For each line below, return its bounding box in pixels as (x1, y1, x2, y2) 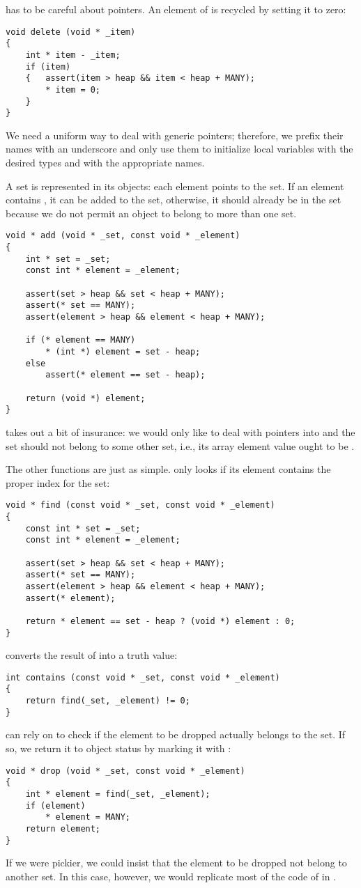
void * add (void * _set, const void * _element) (6, 231, 240, 241)
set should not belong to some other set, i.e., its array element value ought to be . (6, 438, 355, 453)
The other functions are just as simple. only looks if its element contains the (6, 462, 331, 476)
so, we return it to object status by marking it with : (6, 740, 231, 755)
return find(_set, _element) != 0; (25, 696, 190, 706)
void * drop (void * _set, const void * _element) (6, 765, 245, 776)
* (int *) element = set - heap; (45, 346, 201, 357)
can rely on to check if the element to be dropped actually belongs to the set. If (6, 727, 346, 742)
